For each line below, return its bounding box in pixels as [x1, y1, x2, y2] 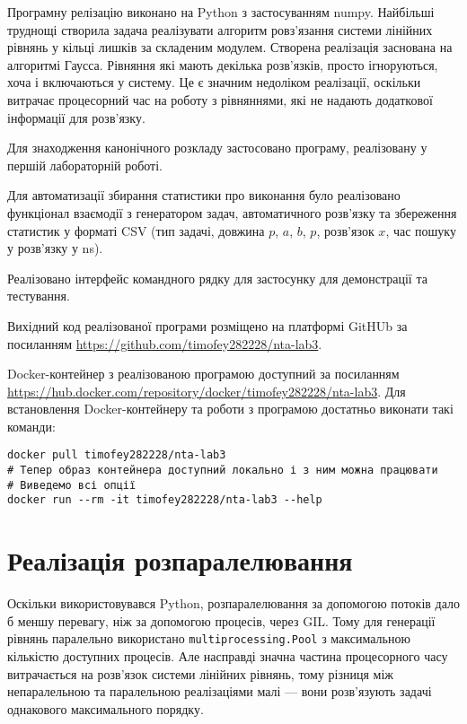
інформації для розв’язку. [7, 108, 145, 126]
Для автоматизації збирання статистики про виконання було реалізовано [7, 186, 401, 205]
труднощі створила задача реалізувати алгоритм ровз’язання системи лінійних [7, 20, 433, 39]
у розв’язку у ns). [7, 239, 103, 257]
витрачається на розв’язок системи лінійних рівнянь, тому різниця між [7, 664, 394, 683]
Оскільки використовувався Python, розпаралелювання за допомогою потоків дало [7, 594, 461, 613]
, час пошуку [385, 221, 456, 240]
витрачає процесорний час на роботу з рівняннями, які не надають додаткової [7, 90, 433, 109]
